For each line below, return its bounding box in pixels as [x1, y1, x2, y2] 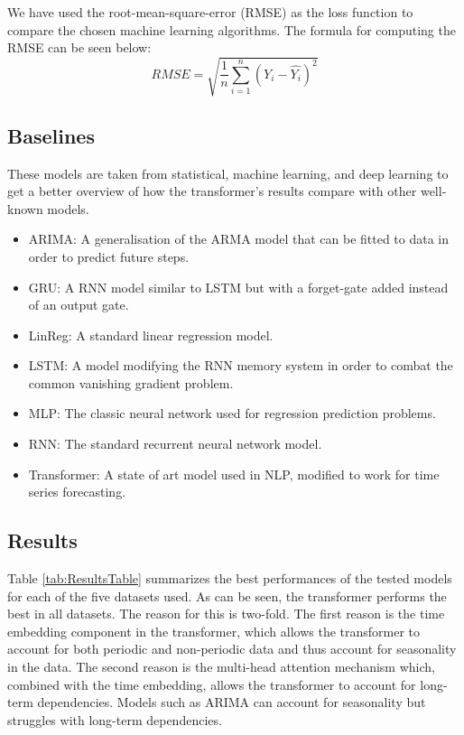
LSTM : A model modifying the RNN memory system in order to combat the [28, 356, 453, 375]
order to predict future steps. [28, 247, 190, 265]
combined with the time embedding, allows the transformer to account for [7, 675, 416, 693]
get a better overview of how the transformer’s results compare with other [7, 181, 417, 200]
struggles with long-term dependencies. [7, 710, 222, 729]
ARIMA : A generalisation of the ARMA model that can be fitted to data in [28, 229, 450, 248]
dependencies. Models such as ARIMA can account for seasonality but [37, 693, 426, 712]
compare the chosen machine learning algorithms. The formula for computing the [7, 20, 456, 39]
